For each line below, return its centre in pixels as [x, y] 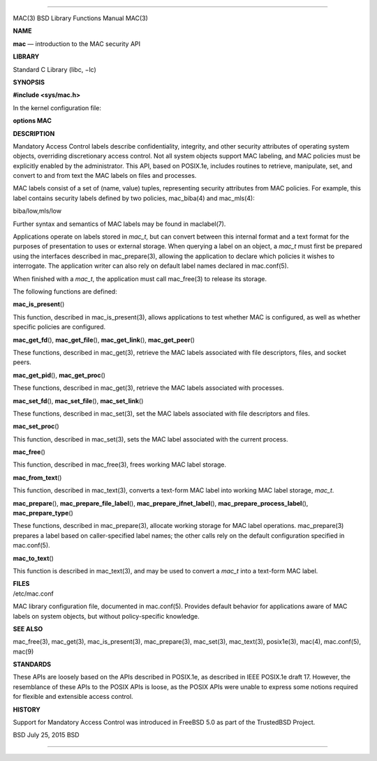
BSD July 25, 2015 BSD [46, 735]
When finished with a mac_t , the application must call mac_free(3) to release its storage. [140, 278]
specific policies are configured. [59, 327]
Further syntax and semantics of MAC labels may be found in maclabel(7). [119, 224]
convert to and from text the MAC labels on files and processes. [105, 176]
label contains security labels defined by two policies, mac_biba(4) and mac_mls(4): [134, 198]
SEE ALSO [28, 628]
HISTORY [27, 709]
